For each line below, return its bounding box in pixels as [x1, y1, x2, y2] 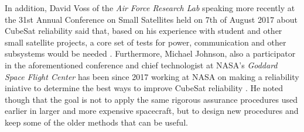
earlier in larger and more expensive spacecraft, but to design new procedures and [5, 105, 299, 117]
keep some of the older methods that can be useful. [5, 116, 188, 128]
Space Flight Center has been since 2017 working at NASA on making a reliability [5, 70, 299, 82]
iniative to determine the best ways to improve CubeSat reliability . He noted [5, 82, 283, 94]
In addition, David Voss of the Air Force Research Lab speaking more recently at [5, 2, 295, 13]
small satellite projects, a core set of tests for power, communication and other [5, 36, 286, 48]
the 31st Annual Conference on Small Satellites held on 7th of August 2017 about [5, 13, 298, 25]
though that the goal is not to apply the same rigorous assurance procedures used [5, 93, 298, 105]
